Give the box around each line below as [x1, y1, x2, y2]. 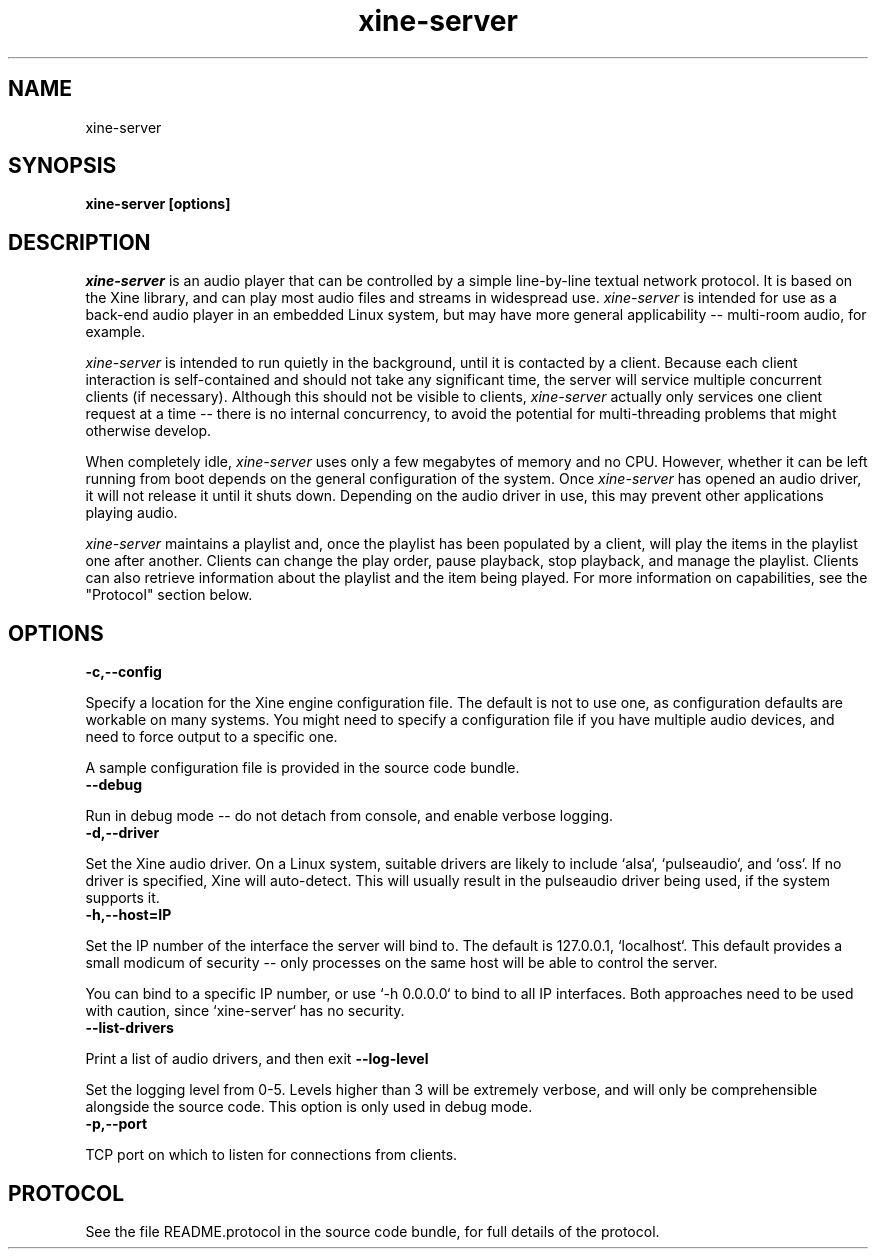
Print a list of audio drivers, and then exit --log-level [85, 1050, 429, 1068]
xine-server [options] [85, 195, 231, 213]
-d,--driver [85, 824, 160, 842]
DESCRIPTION [8, 229, 151, 255]
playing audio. [85, 504, 178, 522]
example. [85, 323, 146, 341]
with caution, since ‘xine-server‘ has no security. [85, 1002, 405, 1020]
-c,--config [85, 663, 162, 681]
